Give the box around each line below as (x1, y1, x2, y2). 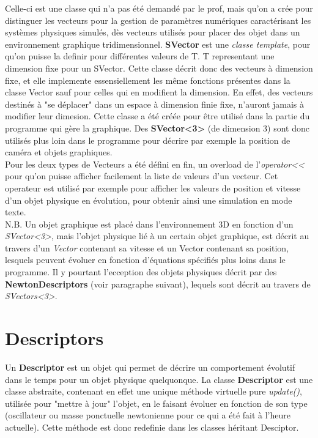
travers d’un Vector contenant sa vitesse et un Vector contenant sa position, (5, 241, 289, 254)
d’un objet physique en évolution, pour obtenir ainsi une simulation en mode (5, 193, 292, 206)
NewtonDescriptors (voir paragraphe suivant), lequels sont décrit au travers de (5, 277, 311, 290)
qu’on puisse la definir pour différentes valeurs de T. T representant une (5, 50, 275, 62)
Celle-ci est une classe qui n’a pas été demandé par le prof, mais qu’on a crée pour (5, 2, 313, 14)
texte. (5, 206, 26, 218)
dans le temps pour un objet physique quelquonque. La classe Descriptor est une (5, 373, 313, 385)
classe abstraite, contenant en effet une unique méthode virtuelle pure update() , (5, 385, 302, 398)
